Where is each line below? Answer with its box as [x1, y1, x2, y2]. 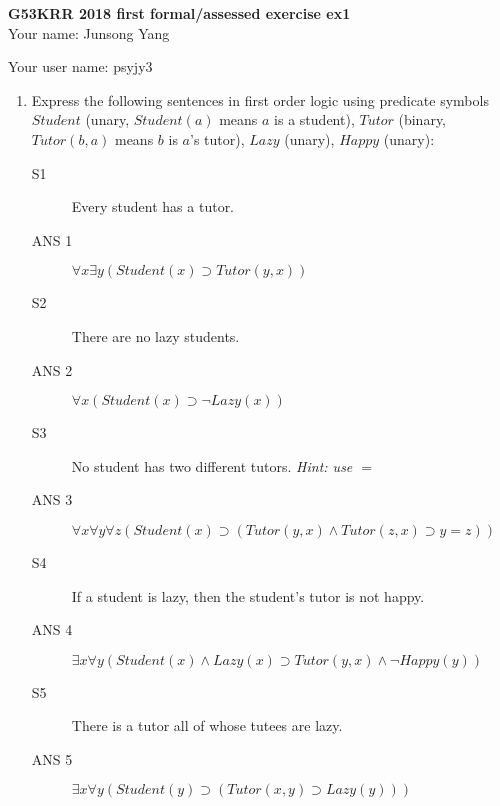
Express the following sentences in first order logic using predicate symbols [31, 89, 489, 110]
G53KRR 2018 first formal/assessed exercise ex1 [8, 3, 351, 23]
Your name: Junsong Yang [8, 22, 170, 43]
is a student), [274, 109, 355, 130]
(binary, [398, 109, 447, 130]
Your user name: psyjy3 [8, 56, 153, 77]
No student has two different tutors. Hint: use [71, 455, 353, 476]
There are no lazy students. [71, 325, 240, 346]
